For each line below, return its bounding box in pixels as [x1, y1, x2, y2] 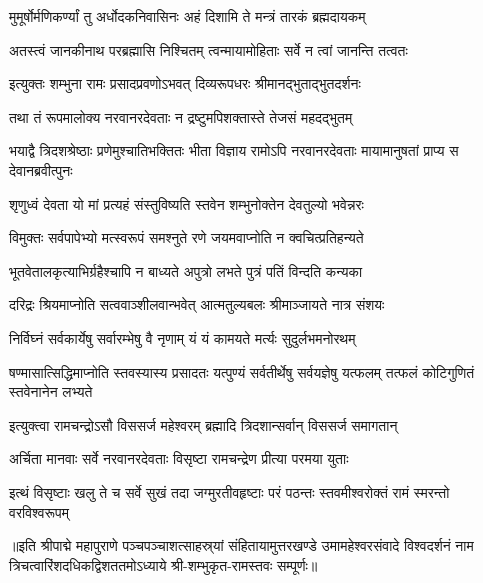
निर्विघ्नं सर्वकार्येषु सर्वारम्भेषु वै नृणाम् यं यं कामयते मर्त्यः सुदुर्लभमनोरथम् [9, 327, 356, 348]
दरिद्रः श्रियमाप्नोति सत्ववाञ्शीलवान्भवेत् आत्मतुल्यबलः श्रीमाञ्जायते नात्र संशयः [9, 294, 385, 315]
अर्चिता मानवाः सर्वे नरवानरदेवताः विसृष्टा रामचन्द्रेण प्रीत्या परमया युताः [9, 448, 349, 469]
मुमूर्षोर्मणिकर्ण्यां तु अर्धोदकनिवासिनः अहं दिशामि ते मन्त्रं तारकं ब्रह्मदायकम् [9, 6, 366, 26]
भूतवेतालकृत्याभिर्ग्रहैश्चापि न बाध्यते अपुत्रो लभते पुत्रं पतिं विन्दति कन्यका [9, 260, 363, 281]
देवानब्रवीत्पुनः [9, 159, 73, 180]
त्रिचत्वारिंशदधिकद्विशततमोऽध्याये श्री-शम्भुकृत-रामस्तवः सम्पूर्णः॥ [9, 554, 318, 575]
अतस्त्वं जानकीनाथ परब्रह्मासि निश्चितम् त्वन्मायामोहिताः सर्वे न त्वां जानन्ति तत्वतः [9, 39, 408, 60]
